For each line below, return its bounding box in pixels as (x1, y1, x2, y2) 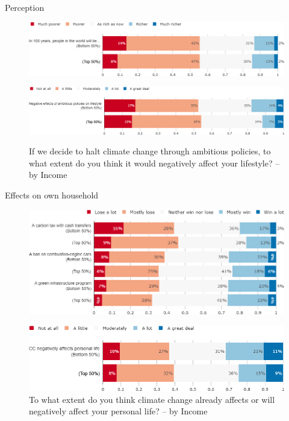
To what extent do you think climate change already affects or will (29, 393, 275, 405)
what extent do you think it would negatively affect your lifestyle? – (29, 156, 280, 169)
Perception (5, 1, 45, 13)
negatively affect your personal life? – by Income (29, 405, 208, 417)
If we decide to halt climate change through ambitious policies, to (29, 145, 271, 157)
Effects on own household (5, 189, 99, 201)
